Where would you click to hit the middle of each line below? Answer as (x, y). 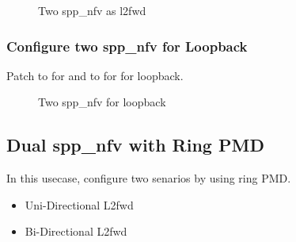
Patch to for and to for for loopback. (95, 75)
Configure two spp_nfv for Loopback (127, 46)
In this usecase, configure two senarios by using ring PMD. (149, 178)
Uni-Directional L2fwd (79, 204)
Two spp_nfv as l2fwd (92, 10)
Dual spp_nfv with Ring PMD (135, 145)
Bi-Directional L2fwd (76, 231)
